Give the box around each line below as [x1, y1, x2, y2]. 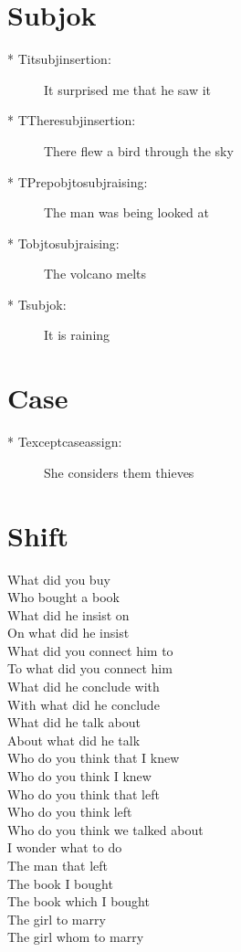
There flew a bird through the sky [44, 141, 234, 160]
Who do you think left [7, 802, 132, 821]
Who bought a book [7, 587, 120, 607]
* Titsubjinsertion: [7, 49, 111, 69]
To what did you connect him [7, 659, 173, 678]
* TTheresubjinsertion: [7, 111, 136, 130]
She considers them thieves [44, 462, 194, 481]
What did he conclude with [7, 677, 160, 696]
